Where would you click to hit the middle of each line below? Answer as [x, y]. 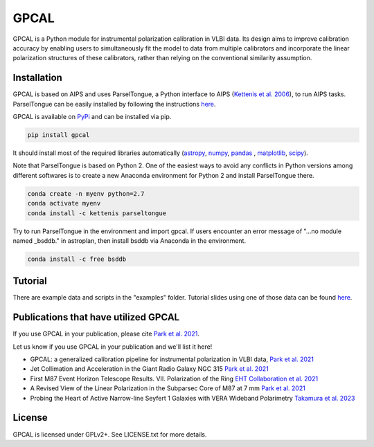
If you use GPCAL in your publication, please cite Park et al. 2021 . [106, 334]
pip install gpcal [59, 135]
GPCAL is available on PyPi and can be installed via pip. [92, 117]
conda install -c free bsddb [77, 259]
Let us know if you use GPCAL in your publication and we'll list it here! [113, 347]
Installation [37, 78]
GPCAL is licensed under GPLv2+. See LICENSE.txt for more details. [110, 434]
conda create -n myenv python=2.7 [86, 193]
